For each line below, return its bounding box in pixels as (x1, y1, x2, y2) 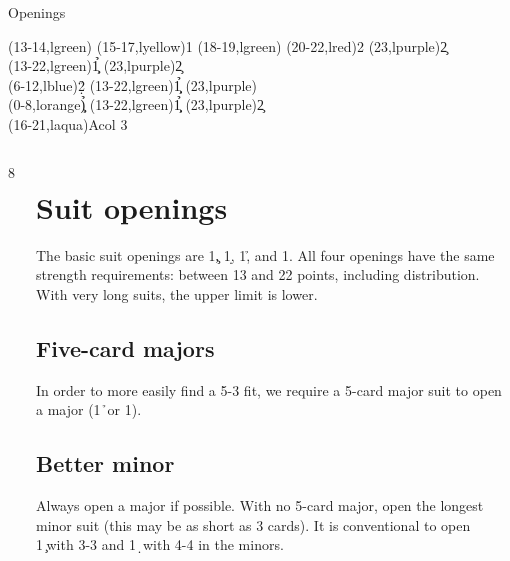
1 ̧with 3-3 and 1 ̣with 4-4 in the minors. (36, 534, 284, 555)
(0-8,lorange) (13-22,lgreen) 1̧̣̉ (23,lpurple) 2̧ (8, 94, 265, 115)
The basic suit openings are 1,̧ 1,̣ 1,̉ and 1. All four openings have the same (36, 244, 495, 265)
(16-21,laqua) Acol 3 (8, 113, 128, 134)
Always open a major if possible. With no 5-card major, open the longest (36, 495, 484, 516)
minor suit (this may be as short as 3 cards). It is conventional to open (36, 514, 471, 535)
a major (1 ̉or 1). (36, 399, 142, 420)
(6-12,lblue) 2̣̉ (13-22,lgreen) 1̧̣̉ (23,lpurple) (8, 74, 258, 95)
